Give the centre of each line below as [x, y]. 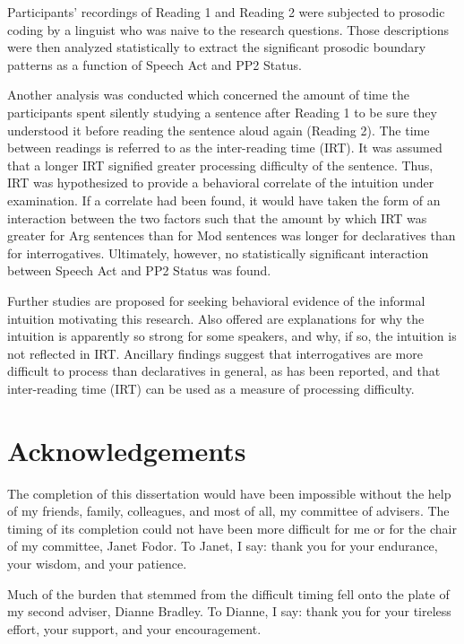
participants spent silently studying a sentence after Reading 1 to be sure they [222, 112]
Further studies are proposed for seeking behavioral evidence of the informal [216, 300]
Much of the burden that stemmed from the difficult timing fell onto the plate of [228, 593]
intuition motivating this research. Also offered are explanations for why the [216, 318]
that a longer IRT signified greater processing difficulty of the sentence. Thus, [220, 165]
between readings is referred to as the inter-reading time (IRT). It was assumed [225, 148]
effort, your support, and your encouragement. [134, 628]
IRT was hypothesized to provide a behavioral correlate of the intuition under [221, 183]
